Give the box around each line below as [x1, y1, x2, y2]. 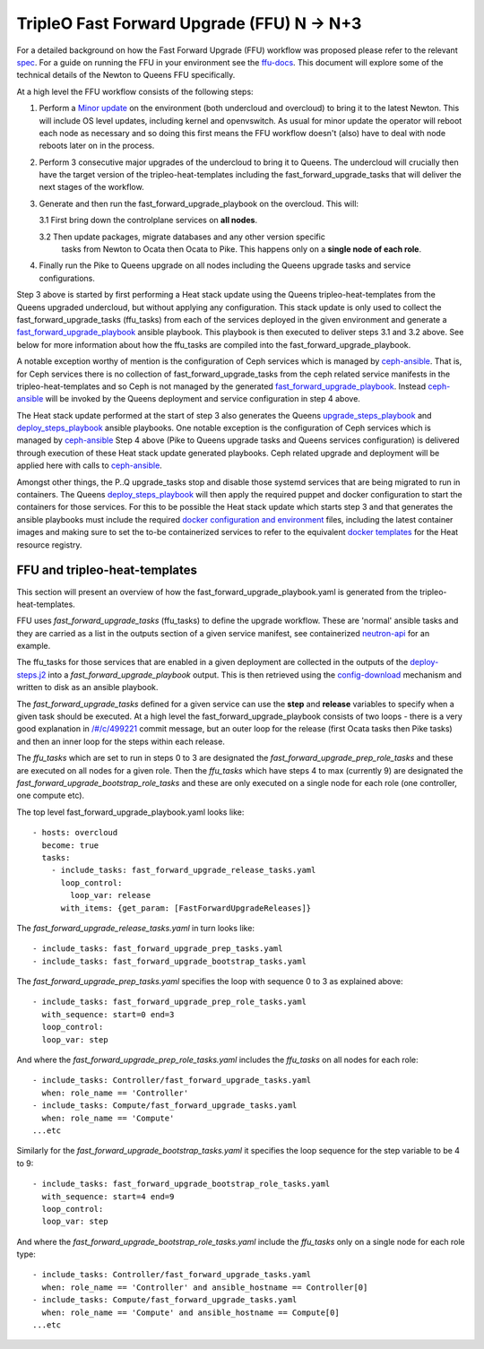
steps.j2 [16, 669, 47, 680]
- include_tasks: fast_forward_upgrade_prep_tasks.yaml [32, 944, 283, 954]
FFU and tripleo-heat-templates [16, 563, 197, 578]
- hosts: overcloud [32, 827, 118, 838]
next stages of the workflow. [39, 182, 144, 193]
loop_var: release [70, 890, 151, 901]
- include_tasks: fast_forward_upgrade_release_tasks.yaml [50, 865, 316, 876]
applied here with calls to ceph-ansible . [16, 460, 163, 471]
